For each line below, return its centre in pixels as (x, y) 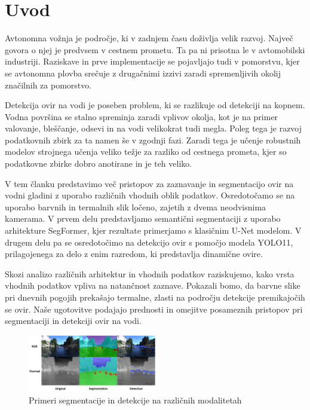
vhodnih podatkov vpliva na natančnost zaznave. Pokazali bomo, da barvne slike (153, 285)
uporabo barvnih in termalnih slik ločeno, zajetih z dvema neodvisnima (136, 206)
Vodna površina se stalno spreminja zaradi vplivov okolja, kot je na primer (142, 116)
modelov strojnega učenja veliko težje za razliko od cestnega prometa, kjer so (146, 152)
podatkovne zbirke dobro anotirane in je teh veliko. (99, 163)
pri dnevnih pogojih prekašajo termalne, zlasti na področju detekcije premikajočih (155, 297)
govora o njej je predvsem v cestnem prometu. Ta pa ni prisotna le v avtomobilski (155, 49)
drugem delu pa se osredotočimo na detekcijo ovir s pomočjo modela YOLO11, (149, 242)
